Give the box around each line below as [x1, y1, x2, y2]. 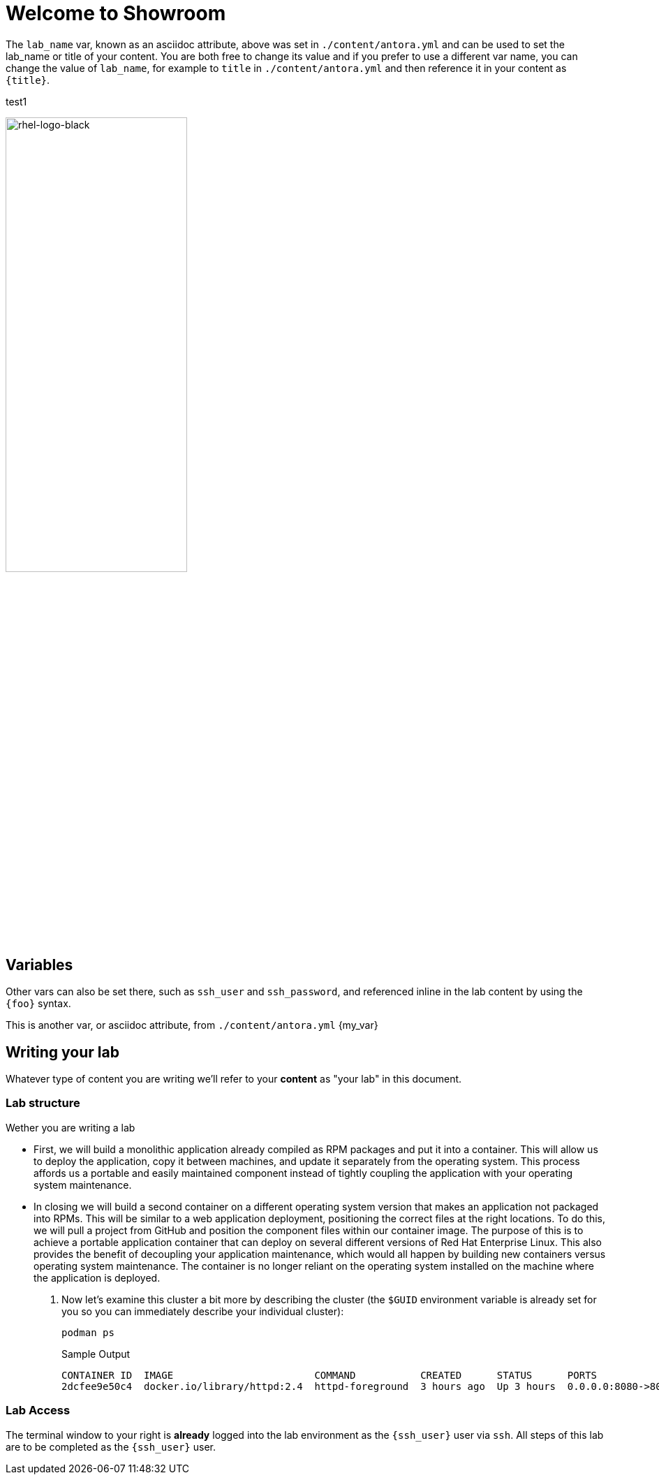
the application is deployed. [34, 1271, 161, 1284]
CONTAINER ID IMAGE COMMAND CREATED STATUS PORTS [61, 1369, 598, 1381]
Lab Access [6, 1403, 71, 1418]
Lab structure [6, 1096, 80, 1111]
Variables [6, 955, 73, 974]
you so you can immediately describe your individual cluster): [61, 1305, 344, 1317]
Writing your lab [6, 1043, 119, 1061]
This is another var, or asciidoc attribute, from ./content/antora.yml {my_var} [6, 1019, 378, 1032]
